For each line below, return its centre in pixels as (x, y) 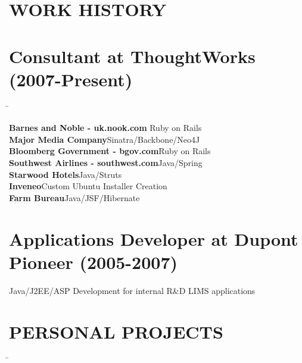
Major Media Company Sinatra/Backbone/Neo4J (105, 139)
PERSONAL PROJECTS (116, 331)
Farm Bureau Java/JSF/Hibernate (74, 197)
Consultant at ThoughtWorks (132, 56)
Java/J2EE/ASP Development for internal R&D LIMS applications (132, 290)
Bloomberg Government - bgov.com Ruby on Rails (110, 151)
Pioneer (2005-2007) (93, 262)
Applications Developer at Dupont (154, 238)
